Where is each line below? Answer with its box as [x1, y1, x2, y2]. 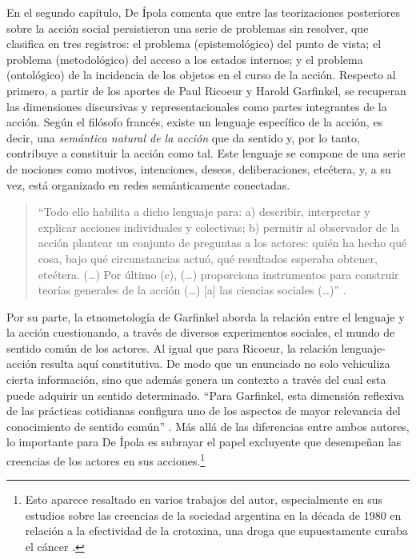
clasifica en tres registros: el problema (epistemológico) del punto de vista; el [6, 35, 382, 52]
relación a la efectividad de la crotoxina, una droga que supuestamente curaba [25, 522, 408, 539]
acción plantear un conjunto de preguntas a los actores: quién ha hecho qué [38, 234, 407, 251]
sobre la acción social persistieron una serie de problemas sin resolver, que [6, 19, 369, 36]
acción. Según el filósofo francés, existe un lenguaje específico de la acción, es [6, 114, 383, 130]
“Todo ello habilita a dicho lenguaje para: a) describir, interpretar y [38, 203, 370, 220]
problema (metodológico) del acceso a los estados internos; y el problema [6, 50, 363, 67]
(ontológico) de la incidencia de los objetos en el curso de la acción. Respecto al [6, 66, 396, 83]
